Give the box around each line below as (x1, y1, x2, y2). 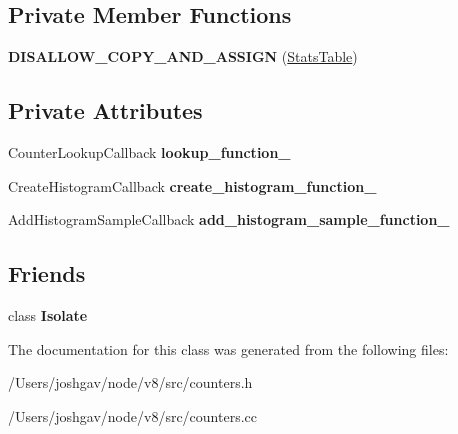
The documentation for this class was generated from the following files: (8, 338, 449, 359)
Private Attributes (8, 95, 203, 126)
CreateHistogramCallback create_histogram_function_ (8, 175, 377, 196)
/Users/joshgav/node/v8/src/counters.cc (8, 405, 257, 426)
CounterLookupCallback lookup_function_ (8, 142, 291, 162)
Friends (8, 258, 86, 289)
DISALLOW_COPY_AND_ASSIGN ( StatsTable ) (8, 46, 358, 67)
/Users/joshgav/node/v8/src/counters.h (8, 372, 253, 393)
